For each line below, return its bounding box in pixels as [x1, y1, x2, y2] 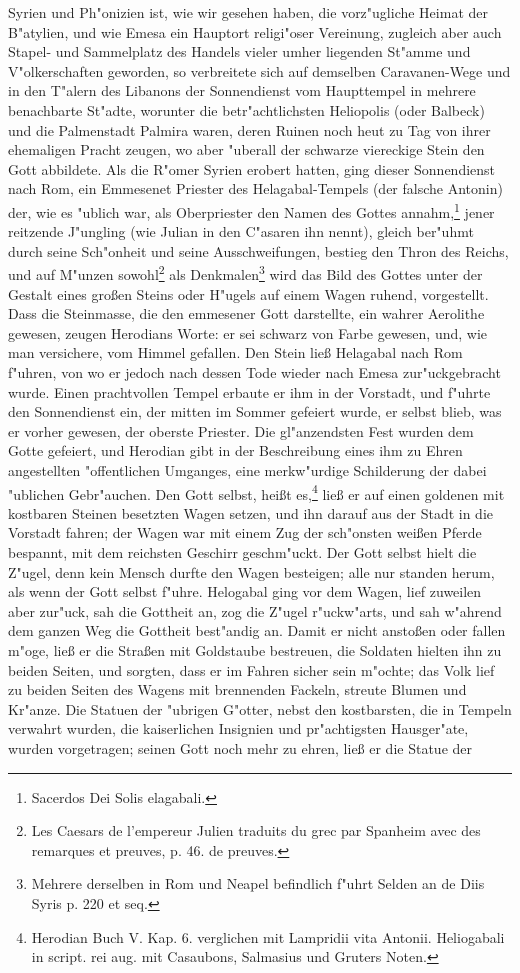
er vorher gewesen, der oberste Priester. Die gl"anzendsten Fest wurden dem [8, 420, 474, 441]
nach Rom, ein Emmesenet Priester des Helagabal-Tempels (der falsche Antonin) [8, 178, 503, 199]
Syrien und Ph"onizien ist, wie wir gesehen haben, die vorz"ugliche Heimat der [8, 2, 488, 22]
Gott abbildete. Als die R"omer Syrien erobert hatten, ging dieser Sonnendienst [8, 158, 496, 179]
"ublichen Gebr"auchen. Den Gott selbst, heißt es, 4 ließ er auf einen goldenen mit [8, 480, 505, 504]
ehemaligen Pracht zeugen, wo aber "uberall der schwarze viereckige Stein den [8, 139, 485, 160]
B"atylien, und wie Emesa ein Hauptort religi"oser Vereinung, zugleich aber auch [8, 21, 502, 42]
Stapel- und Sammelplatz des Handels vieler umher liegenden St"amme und [8, 41, 471, 62]
